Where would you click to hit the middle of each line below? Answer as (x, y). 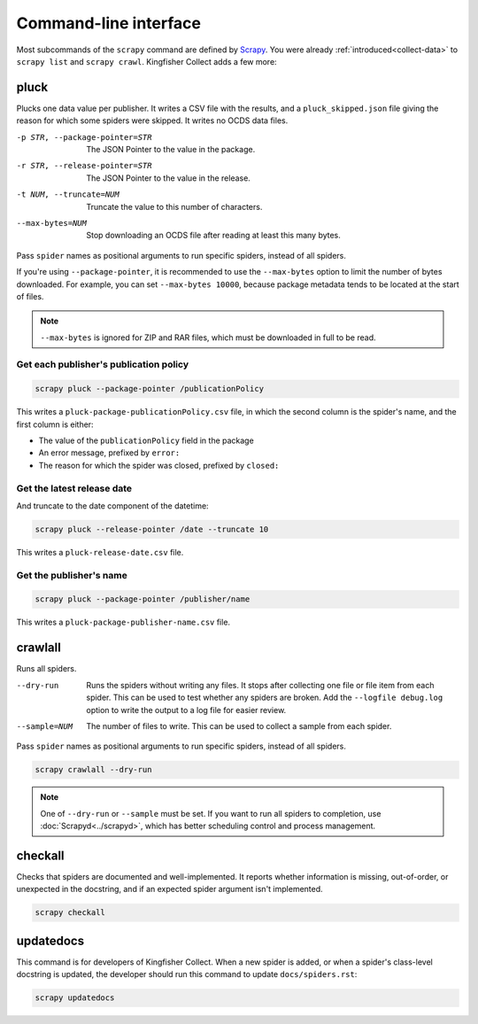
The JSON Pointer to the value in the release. (169, 178)
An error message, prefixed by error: (109, 453)
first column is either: (55, 424)
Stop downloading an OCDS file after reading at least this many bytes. (213, 236)
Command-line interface (108, 23)
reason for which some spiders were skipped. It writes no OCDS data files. (152, 120)
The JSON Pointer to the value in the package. (171, 150)
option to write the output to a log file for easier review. (186, 710)
